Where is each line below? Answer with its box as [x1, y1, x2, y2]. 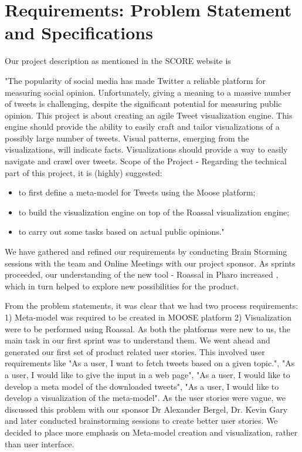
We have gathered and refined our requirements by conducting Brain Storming [5, 245, 287, 258]
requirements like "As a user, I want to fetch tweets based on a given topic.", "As [5, 357, 295, 369]
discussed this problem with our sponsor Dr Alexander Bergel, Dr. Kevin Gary [5, 403, 288, 415]
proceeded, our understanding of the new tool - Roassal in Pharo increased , [5, 268, 279, 281]
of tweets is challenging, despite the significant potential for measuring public [5, 97, 282, 110]
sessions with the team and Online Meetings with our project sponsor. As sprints [5, 257, 296, 269]
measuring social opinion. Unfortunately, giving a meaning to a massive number [5, 86, 291, 98]
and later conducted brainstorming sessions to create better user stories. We [5, 414, 278, 427]
